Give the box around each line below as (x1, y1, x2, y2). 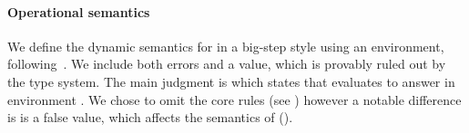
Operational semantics (7, 2, 150, 21)
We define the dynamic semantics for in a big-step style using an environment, (7, 36, 444, 55)
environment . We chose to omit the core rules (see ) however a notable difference (7, 90, 462, 109)
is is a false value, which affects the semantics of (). (7, 108, 293, 127)
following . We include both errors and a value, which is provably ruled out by (7, 54, 446, 73)
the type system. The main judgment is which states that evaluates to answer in (7, 71, 455, 90)
